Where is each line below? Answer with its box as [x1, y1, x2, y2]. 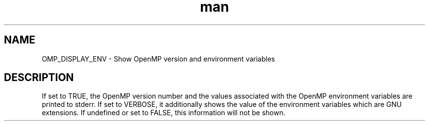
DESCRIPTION [4, 71, 74, 84]
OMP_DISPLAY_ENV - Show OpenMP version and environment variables [42, 54, 275, 63]
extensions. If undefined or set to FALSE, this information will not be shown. [42, 108, 286, 117]
